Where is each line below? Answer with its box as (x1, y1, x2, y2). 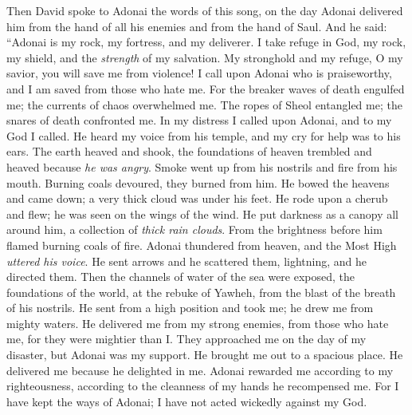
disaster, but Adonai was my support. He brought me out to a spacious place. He (6, 346, 403, 363)
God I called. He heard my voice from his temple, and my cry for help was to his (6, 127, 401, 144)
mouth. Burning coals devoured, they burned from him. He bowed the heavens (6, 174, 390, 191)
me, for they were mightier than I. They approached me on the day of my (6, 330, 367, 347)
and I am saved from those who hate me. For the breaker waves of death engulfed (6, 80, 405, 97)
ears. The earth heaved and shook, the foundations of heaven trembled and (6, 143, 372, 160)
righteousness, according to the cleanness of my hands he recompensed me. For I (6, 377, 399, 394)
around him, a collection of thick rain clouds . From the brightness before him (6, 221, 383, 238)
